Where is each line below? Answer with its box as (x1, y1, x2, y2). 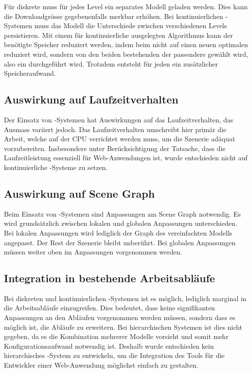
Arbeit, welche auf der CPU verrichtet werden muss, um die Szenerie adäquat (4, 134, 235, 144)
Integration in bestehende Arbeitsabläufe (4, 271, 215, 286)
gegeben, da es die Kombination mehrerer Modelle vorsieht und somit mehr (4, 331, 229, 341)
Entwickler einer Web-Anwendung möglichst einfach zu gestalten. (4, 360, 198, 370)
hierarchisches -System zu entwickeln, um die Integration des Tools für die (4, 350, 225, 360)
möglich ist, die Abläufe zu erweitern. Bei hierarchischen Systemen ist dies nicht (4, 322, 242, 332)
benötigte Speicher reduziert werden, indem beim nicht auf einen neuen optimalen (4, 39, 248, 50)
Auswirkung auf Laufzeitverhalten (4, 92, 179, 107)
